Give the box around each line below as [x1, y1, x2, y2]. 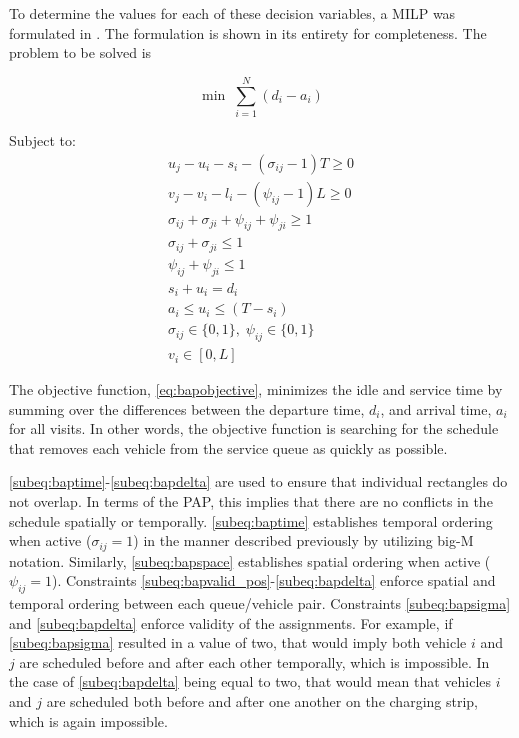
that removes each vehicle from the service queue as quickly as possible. [9, 437, 448, 458]
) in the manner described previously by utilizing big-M [133, 530, 474, 551]
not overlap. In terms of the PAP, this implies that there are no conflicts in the [9, 491, 493, 512]
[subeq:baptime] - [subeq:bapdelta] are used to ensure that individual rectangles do [9, 471, 508, 492]
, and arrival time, [380, 398, 492, 419]
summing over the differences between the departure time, [9, 398, 365, 419]
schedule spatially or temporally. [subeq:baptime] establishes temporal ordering [9, 510, 493, 531]
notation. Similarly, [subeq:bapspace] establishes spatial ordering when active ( [9, 550, 491, 571]
